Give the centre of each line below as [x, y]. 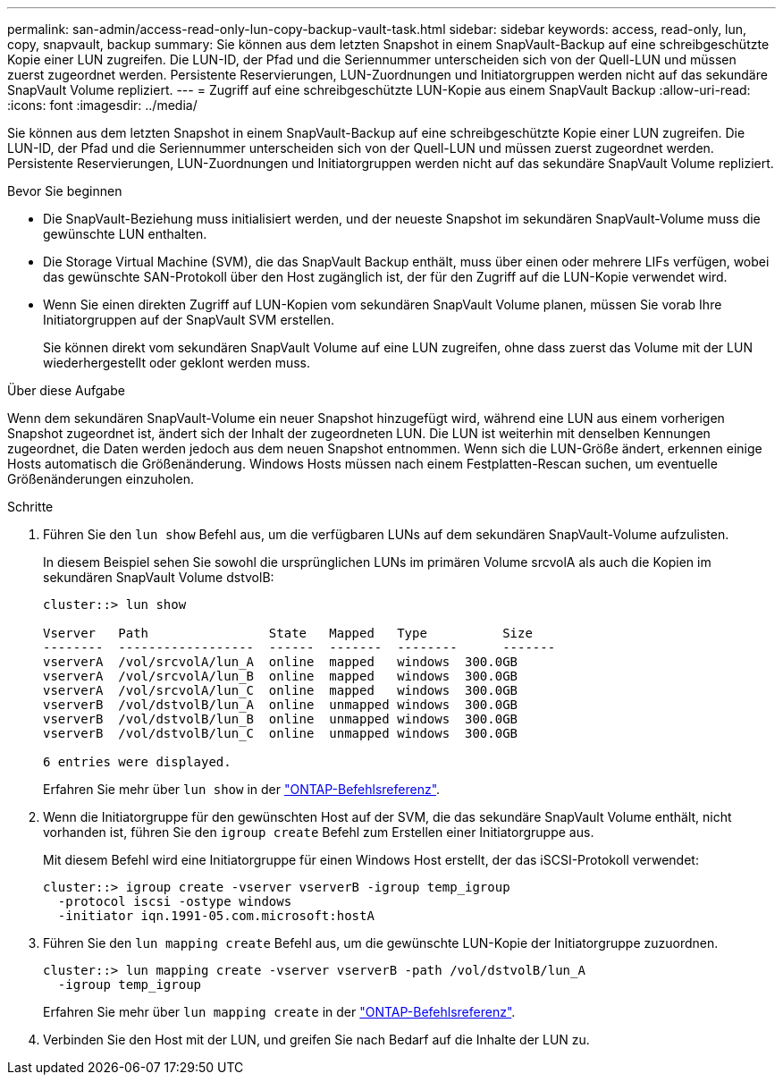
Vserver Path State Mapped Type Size [288, 633]
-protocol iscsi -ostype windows [175, 901]
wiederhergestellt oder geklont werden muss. [177, 363]
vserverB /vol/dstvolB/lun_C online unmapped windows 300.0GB [281, 733]
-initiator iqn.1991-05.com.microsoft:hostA [216, 916]
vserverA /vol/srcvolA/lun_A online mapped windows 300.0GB [281, 662]
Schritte [30, 507]
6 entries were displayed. [137, 762]
